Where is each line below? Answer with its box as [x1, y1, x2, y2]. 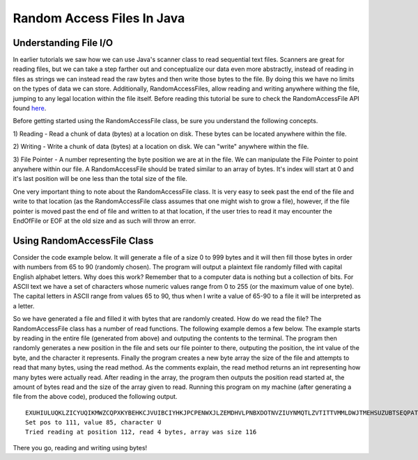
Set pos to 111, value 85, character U [25, 418, 162, 427]
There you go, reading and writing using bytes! [13, 443, 148, 452]
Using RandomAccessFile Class [13, 235, 154, 246]
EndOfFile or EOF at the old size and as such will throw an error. [13, 216, 196, 225]
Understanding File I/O [13, 37, 114, 49]
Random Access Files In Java [13, 10, 185, 26]
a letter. [13, 301, 35, 310]
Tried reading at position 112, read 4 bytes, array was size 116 [25, 428, 257, 436]
